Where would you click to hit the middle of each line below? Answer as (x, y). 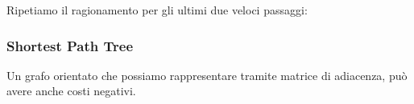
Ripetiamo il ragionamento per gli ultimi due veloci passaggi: (157, 10)
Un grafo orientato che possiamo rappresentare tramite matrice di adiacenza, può (207, 75)
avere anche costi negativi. (71, 91)
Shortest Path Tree (70, 45)
